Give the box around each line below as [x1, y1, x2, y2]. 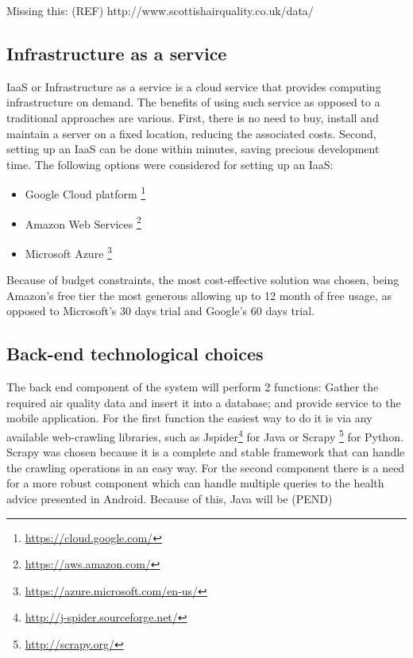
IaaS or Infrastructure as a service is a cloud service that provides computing [6, 78, 381, 94]
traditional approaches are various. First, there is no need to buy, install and [6, 109, 379, 125]
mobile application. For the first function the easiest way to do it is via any [6, 410, 372, 426]
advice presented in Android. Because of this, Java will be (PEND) [6, 490, 333, 506]
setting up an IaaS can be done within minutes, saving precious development [6, 140, 380, 157]
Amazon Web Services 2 [25, 213, 141, 232]
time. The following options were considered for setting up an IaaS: [6, 156, 334, 172]
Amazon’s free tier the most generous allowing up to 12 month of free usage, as [6, 287, 392, 303]
